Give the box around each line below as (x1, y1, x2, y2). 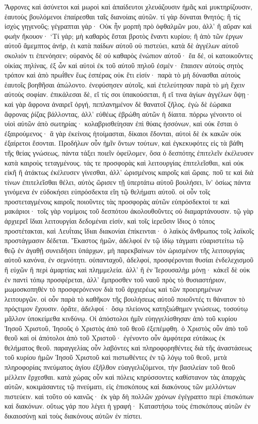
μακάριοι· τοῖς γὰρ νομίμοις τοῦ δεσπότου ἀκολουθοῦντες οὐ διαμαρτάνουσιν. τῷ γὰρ (4, 206, 254, 216)
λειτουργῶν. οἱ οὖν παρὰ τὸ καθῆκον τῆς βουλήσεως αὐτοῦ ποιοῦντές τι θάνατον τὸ (4, 293, 245, 304)
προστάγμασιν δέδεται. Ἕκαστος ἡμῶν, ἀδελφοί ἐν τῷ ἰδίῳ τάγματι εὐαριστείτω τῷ (4, 235, 244, 246)
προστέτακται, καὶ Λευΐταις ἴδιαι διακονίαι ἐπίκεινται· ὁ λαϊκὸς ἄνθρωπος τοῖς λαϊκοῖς (4, 225, 254, 236)
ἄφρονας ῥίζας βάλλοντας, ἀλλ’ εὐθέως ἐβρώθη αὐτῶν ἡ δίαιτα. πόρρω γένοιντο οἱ (4, 108, 242, 119)
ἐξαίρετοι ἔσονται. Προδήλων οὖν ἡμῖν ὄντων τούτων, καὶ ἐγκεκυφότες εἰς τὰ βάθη (4, 138, 244, 148)
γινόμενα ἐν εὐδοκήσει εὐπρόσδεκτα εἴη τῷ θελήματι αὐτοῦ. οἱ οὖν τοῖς (4, 186, 210, 197)
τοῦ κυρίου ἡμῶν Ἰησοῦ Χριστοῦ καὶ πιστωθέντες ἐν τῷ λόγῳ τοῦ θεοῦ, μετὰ (4, 352, 227, 362)
